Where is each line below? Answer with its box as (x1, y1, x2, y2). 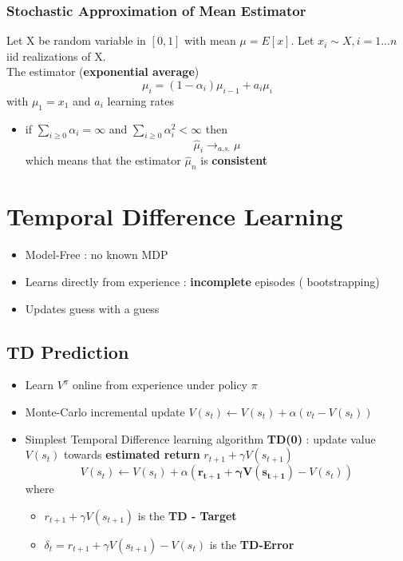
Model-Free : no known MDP (25, 246, 168, 263)
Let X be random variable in (6, 32, 146, 49)
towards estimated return (64, 446, 200, 463)
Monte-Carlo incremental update (25, 403, 185, 420)
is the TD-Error (209, 535, 294, 552)
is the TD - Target (137, 507, 237, 523)
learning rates (107, 92, 174, 109)
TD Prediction (6, 339, 129, 364)
